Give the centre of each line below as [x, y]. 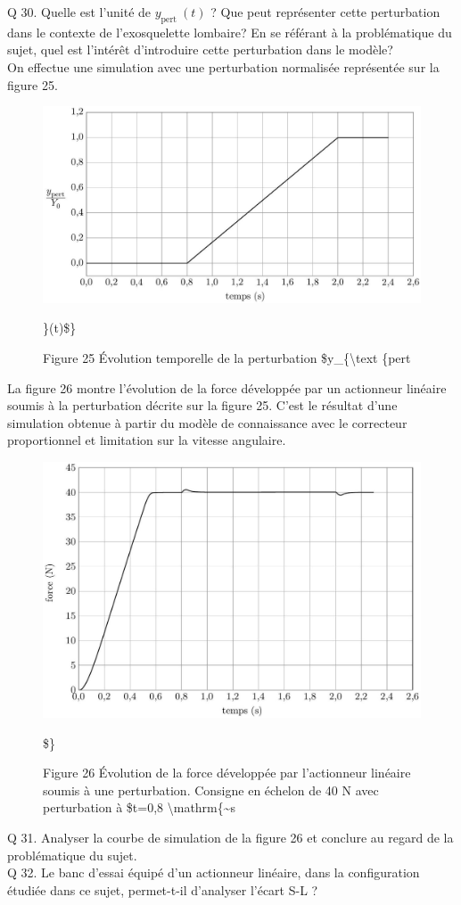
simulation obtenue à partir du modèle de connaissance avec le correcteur [207, 422]
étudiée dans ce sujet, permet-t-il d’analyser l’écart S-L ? [163, 889]
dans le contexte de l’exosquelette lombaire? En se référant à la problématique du [230, 32]
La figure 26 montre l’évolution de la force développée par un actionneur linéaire [227, 387]
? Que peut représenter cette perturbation [325, 12]
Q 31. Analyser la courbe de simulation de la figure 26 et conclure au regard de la [230, 837]
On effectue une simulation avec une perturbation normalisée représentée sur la [223, 66]
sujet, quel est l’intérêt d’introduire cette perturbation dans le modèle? [200, 49]
